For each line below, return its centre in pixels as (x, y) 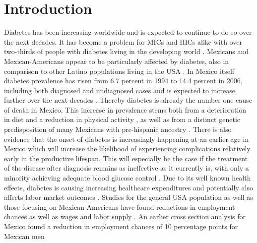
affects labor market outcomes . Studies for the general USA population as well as (128, 197)
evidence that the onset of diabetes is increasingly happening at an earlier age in (127, 139)
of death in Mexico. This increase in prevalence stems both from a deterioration (125, 109)
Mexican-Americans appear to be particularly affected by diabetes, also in (117, 61)
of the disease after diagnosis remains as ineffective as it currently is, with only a (127, 168)
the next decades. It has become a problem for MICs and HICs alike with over (123, 41)
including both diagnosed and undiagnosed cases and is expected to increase (120, 90)
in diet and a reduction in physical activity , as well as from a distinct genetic (122, 119)
